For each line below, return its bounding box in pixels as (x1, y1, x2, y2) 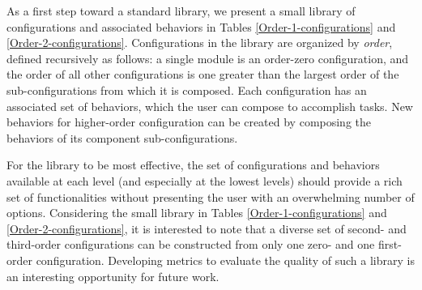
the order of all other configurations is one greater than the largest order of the (6, 66, 399, 83)
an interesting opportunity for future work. (6, 267, 220, 284)
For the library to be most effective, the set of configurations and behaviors (6, 156, 380, 173)
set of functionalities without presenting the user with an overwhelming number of (6, 188, 415, 205)
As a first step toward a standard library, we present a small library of (6, 2, 356, 19)
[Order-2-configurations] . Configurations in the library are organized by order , (6, 34, 393, 51)
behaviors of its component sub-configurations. (6, 129, 238, 146)
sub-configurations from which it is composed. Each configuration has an (6, 81, 367, 98)
